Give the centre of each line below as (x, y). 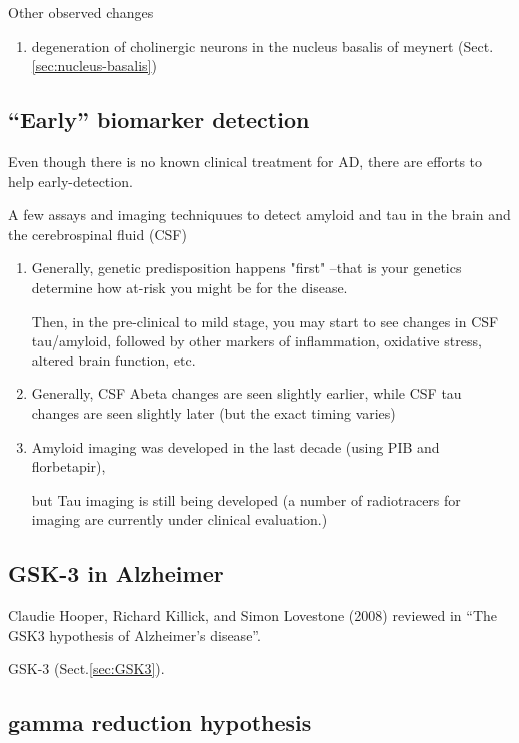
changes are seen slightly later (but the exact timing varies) (213, 412)
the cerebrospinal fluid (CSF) (97, 233)
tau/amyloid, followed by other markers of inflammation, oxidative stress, (256, 340)
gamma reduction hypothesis (160, 722)
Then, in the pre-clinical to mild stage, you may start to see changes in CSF (265, 320)
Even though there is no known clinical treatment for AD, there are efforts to (245, 160)
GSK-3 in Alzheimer (116, 573)
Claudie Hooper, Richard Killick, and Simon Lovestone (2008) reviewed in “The (253, 615)
